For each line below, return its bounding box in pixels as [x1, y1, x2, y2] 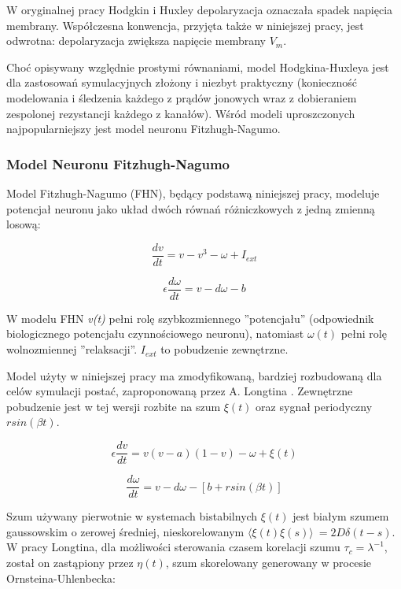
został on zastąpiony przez [6, 554, 134, 570]
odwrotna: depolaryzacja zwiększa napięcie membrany [6, 32, 266, 49]
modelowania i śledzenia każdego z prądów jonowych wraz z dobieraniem [6, 89, 357, 106]
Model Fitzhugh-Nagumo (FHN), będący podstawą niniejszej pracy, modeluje [6, 184, 380, 201]
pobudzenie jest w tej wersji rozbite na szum [6, 398, 221, 414]
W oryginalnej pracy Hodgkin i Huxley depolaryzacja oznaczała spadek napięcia [6, 2, 393, 17]
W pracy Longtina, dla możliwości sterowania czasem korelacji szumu [6, 539, 340, 555]
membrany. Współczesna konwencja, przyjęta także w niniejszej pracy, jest [6, 17, 364, 33]
